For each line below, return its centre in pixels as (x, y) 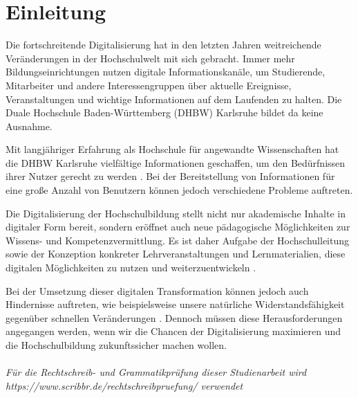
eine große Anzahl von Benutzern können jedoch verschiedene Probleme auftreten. (179, 190)
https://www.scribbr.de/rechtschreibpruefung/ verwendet (124, 385)
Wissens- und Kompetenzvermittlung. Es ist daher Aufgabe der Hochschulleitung (178, 240)
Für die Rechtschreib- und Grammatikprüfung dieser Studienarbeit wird (156, 372)
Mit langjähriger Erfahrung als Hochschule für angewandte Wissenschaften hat (172, 149)
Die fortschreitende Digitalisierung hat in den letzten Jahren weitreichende (163, 45)
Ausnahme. (29, 126)
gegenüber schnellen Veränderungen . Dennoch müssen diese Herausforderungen (174, 317)
